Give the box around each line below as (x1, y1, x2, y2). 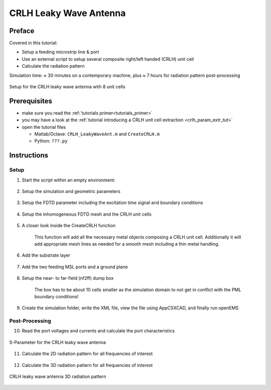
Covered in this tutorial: (9, 40, 58, 46)
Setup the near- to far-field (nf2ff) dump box (22, 275, 114, 281)
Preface (9, 27, 35, 35)
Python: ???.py (34, 138, 68, 144)
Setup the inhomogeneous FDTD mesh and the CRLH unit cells (22, 211, 152, 217)
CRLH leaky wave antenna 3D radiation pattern (9, 373, 106, 379)
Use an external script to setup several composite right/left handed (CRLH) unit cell (22, 56, 194, 62)
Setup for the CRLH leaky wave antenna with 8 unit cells (9, 84, 125, 90)
